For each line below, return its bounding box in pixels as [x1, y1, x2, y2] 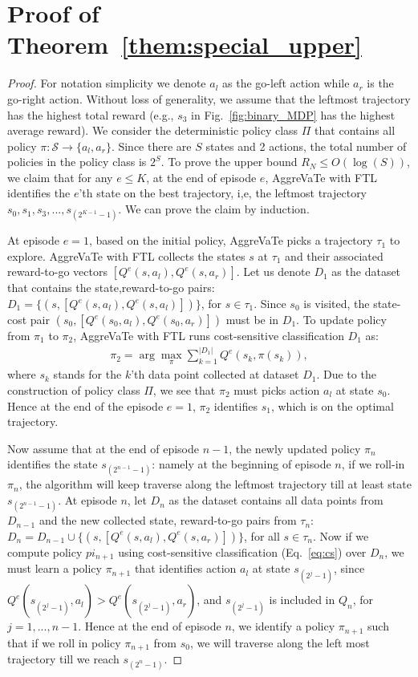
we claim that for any [7, 168, 113, 185]
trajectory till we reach [7, 651, 120, 667]
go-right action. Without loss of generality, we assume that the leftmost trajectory [7, 90, 411, 107]
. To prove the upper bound [160, 153, 298, 170]
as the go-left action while [222, 75, 350, 91]
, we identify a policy [231, 618, 335, 634]
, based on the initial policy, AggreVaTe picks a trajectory [88, 232, 373, 249]
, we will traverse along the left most [189, 634, 370, 651]
